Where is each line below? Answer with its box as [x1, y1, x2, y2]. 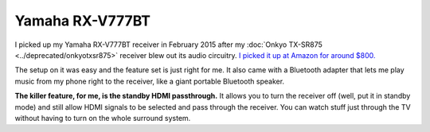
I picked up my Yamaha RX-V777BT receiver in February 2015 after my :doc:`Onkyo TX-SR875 [14, 40, 322, 49]
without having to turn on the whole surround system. [14, 113, 191, 122]
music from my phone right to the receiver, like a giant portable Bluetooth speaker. [14, 76, 285, 86]
